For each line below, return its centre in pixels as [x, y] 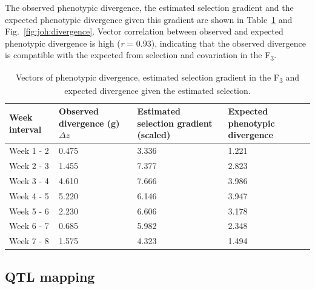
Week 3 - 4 [29, 180]
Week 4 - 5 [29, 195]
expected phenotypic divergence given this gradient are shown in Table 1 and [149, 19]
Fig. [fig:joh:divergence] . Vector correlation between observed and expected [144, 31]
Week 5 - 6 [29, 211]
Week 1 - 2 [29, 151]
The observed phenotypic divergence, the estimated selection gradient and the [149, 7]
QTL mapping [50, 276]
